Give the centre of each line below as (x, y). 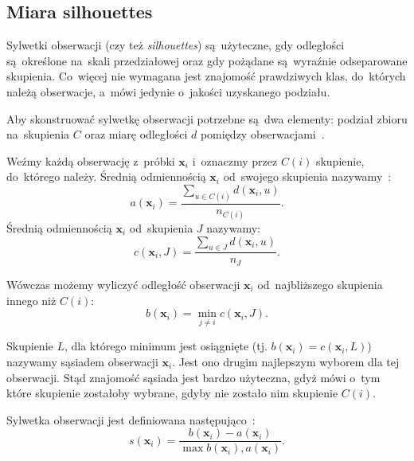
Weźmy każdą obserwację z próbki (91, 160)
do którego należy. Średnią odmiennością (106, 176)
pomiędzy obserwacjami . (262, 134)
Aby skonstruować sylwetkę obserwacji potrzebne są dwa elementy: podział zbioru (207, 118)
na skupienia (38, 134)
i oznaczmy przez (235, 160)
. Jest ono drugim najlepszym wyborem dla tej (286, 361)
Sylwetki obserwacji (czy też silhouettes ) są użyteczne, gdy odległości (176, 45)
